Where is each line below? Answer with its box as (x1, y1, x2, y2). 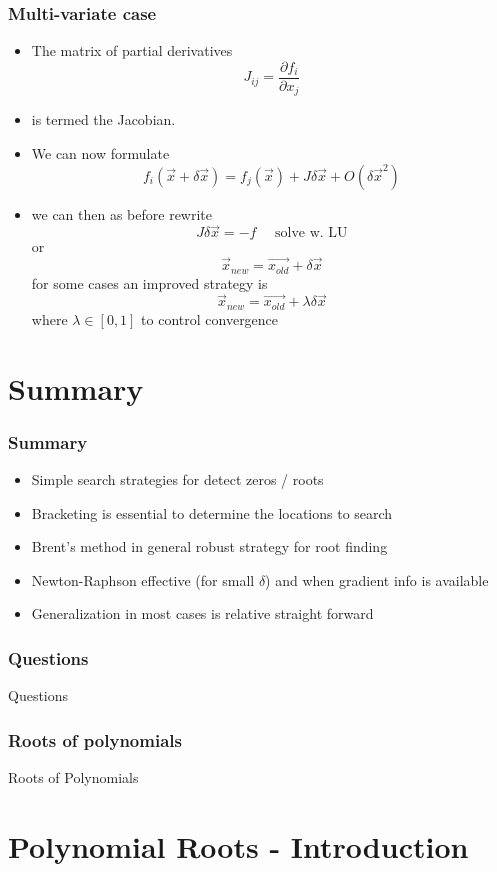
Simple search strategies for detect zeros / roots (31, 469, 324, 490)
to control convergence (141, 308, 279, 329)
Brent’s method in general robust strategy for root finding (31, 536, 388, 557)
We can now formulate (31, 142, 170, 163)
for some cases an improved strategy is (31, 272, 268, 293)
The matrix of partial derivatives (31, 40, 233, 61)
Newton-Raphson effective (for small (31, 569, 255, 590)
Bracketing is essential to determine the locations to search (31, 502, 393, 523)
